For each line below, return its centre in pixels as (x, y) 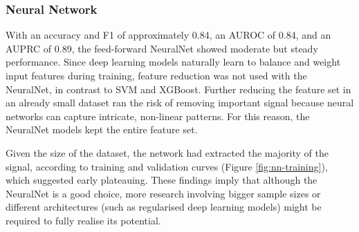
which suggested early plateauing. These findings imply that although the (162, 180)
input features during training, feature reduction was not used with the (156, 75)
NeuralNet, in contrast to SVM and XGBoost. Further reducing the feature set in (178, 89)
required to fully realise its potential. (83, 220)
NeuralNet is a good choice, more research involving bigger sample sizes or (163, 193)
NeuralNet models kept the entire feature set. (102, 129)
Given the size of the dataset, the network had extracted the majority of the (167, 152)
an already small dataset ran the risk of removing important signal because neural (180, 103)
